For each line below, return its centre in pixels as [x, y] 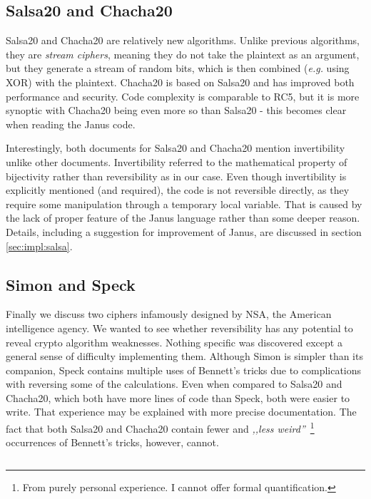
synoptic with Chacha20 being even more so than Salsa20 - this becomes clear [176, 110]
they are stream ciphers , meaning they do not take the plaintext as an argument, [183, 54]
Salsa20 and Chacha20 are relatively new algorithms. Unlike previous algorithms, [183, 40]
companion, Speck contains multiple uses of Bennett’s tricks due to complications [184, 370]
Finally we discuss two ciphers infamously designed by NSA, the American [169, 314]
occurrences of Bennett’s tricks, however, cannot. [112, 442]
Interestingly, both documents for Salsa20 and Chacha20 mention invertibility [176, 148]
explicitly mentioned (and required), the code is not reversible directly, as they [178, 190]
